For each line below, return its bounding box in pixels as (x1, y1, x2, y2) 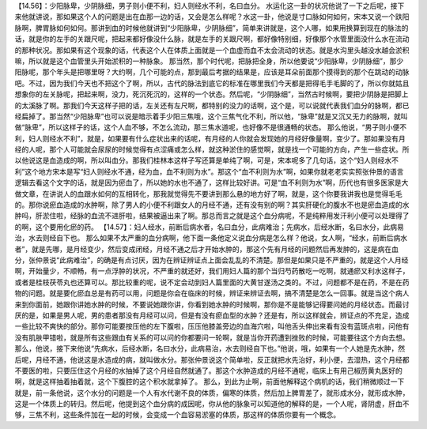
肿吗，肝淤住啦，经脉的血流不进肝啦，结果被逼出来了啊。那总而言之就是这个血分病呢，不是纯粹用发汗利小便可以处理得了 (14, 211, 410, 220)
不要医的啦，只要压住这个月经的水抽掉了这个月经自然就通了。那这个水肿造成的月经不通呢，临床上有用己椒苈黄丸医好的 (14, 366, 402, 375)
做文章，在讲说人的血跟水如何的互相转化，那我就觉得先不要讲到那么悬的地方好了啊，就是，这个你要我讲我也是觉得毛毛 (14, 189, 402, 198)
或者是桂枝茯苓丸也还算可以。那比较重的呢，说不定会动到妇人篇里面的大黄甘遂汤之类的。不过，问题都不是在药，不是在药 (14, 277, 410, 287)
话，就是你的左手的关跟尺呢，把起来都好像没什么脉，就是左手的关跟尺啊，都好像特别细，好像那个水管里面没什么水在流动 (14, 34, 410, 43)
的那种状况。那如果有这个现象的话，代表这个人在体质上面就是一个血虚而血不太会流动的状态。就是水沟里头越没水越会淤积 (14, 45, 410, 55)
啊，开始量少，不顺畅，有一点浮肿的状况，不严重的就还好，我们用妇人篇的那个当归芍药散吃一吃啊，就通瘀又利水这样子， (14, 266, 410, 276)
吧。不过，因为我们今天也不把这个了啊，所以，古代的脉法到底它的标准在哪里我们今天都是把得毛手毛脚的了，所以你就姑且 (14, 78, 410, 88)
